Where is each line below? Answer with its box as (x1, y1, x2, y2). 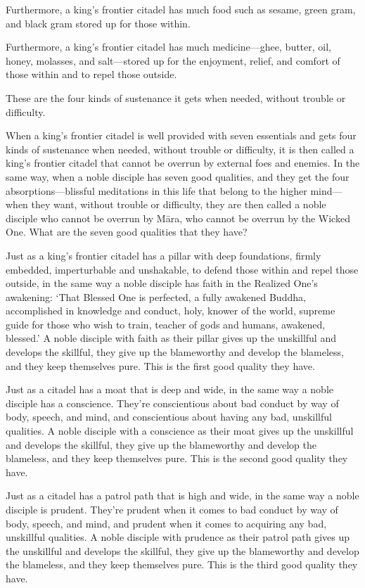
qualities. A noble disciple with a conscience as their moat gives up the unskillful (6, 423, 354, 438)
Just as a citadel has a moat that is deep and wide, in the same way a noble (6, 382, 334, 397)
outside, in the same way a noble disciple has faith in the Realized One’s (6, 276, 318, 290)
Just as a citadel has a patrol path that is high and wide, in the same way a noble (6, 488, 359, 503)
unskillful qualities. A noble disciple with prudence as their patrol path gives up (6, 530, 350, 544)
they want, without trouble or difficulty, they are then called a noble (31, 197, 326, 212)
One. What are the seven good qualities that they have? (6, 224, 248, 239)
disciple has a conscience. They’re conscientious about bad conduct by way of (6, 395, 339, 410)
